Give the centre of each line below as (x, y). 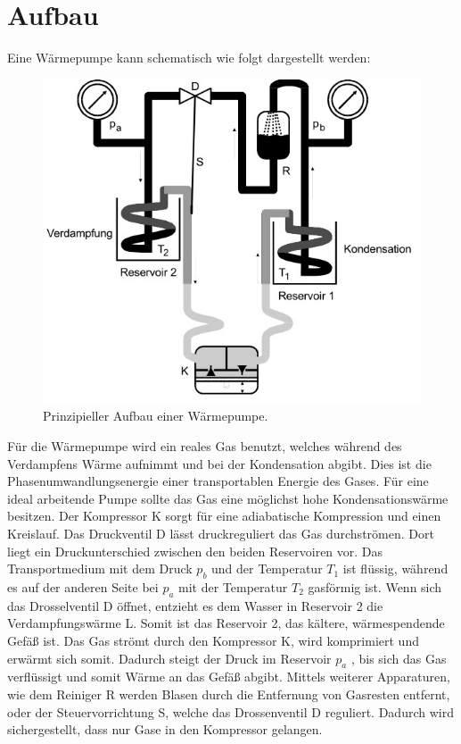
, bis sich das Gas (399, 658)
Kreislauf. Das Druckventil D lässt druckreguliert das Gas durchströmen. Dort (221, 533)
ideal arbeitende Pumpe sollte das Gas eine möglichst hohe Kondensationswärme (228, 498)
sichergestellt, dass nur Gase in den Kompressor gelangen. (165, 729)
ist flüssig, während (395, 568)
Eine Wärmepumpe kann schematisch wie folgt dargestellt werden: (189, 58)
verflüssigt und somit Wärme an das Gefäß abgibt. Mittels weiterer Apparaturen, (229, 677)
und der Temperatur (267, 568)
